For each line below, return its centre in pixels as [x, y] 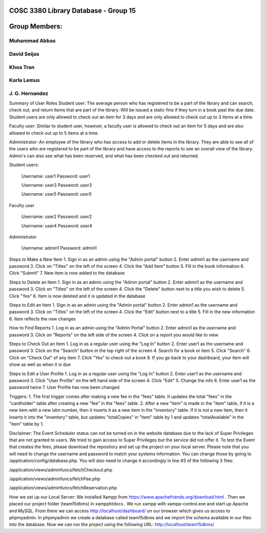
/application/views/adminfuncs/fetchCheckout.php [61, 470]
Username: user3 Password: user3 [57, 185]
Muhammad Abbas [33, 41]
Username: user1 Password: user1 [56, 176]
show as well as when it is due [40, 364]
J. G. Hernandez [29, 93]
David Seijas [24, 54]
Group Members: [36, 26]
